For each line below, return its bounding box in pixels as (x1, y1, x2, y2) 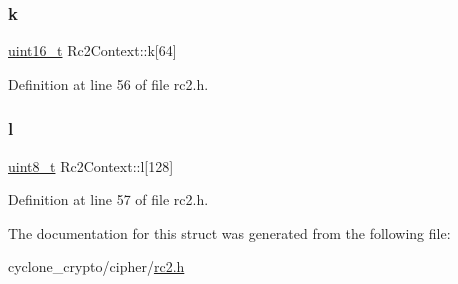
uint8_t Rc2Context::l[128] (8, 155, 174, 176)
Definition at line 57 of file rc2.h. (8, 189, 209, 210)
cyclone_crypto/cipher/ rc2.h (8, 256, 185, 277)
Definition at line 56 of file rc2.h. (8, 73, 209, 94)
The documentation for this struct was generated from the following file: (8, 222, 451, 243)
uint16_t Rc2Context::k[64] (8, 40, 177, 61)
